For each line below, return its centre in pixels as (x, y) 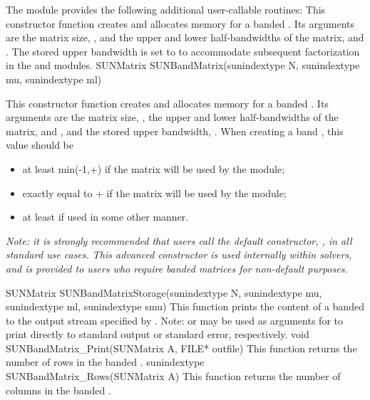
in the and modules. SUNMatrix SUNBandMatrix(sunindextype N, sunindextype (183, 65)
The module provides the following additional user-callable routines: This (166, 9)
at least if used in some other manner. (106, 217)
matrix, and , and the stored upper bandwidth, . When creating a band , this (175, 131)
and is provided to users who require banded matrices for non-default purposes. (177, 268)
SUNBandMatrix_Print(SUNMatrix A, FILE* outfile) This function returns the (181, 348)
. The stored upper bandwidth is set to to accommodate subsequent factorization (183, 51)
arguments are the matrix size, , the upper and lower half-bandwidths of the (172, 117)
